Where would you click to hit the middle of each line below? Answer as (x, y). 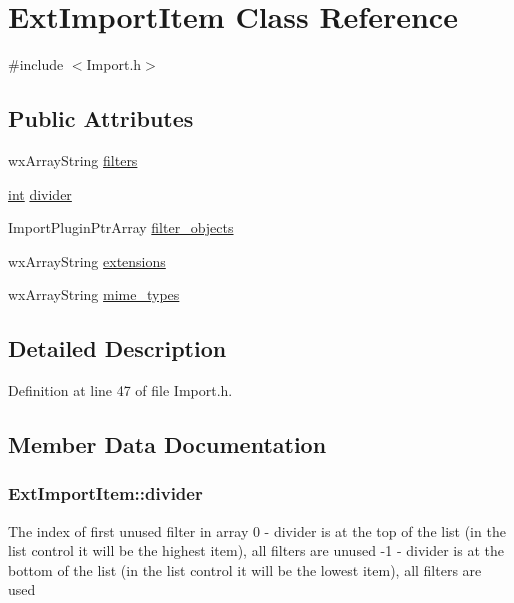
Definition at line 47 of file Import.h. (120, 390)
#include (36, 64)
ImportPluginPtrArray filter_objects (121, 227)
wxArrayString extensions (87, 260)
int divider (40, 193)
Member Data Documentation (167, 444)
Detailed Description (117, 348)
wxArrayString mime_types (94, 294)
